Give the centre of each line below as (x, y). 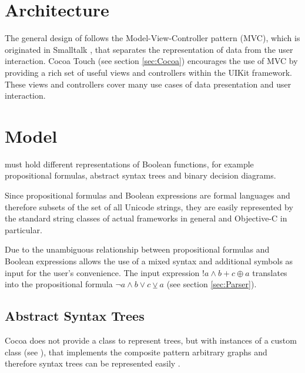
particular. (24, 229)
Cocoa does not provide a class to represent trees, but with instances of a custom (151, 340)
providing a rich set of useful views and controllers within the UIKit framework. (149, 72)
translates (270, 272)
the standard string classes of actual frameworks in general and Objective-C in (146, 218)
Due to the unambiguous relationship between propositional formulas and (137, 249)
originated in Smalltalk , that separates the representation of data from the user (149, 49)
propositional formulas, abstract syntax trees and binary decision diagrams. (140, 175)
